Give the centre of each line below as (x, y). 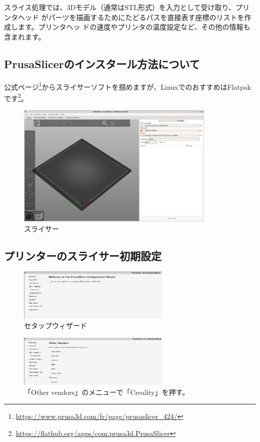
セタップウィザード (55, 325)
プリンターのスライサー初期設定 (83, 255)
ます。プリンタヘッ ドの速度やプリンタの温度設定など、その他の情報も (134, 27)
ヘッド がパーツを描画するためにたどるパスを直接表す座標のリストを (131, 17)
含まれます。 (25, 36)
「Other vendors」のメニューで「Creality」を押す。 (107, 392)
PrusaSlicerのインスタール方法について (102, 63)
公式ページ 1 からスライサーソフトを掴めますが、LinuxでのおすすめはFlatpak (128, 86)
